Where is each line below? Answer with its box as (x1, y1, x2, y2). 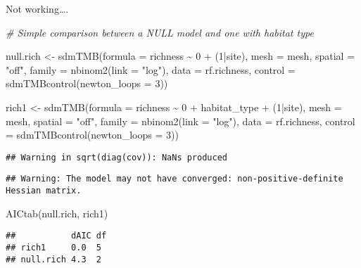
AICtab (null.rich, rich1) (6, 205, 108, 220)
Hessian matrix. (6, 186, 82, 196)
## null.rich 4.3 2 (6, 254, 102, 264)
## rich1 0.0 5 (6, 242, 102, 253)
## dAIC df (6, 231, 107, 241)
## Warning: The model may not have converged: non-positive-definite (6, 174, 343, 184)
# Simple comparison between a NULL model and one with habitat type (6, 25, 314, 39)
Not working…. (6, 1, 69, 15)
